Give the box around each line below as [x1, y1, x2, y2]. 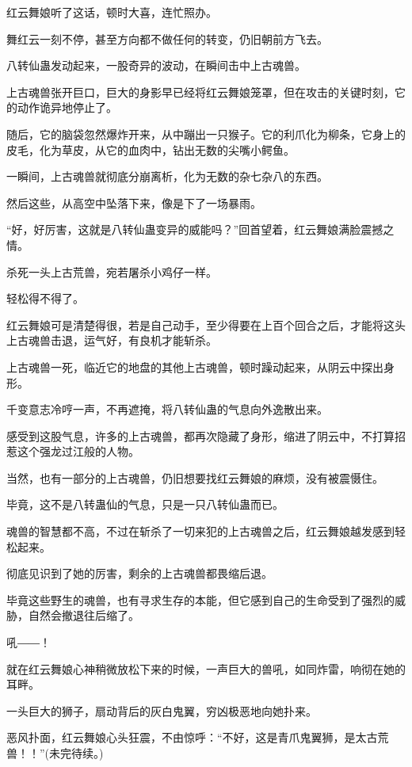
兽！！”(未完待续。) [6, 745, 104, 761]
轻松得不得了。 [6, 290, 84, 307]
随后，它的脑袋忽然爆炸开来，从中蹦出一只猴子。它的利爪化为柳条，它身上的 [6, 125, 406, 142]
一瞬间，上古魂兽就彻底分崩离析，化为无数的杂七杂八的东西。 [6, 168, 328, 185]
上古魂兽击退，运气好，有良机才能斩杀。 [6, 332, 217, 349]
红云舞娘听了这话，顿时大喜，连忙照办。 [6, 4, 217, 20]
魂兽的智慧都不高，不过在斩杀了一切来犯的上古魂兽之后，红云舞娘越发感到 [6, 523, 395, 540]
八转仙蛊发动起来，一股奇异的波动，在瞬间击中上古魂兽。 [6, 57, 306, 74]
